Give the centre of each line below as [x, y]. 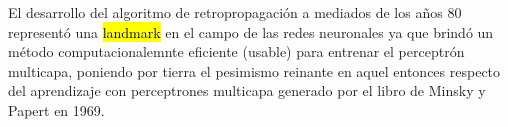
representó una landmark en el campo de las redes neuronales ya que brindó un [251, 31]
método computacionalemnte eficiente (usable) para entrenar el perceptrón [236, 51]
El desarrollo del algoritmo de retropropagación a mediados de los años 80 [235, 12]
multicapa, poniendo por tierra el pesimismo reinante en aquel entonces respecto [254, 70]
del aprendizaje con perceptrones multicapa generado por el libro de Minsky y [247, 90]
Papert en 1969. [56, 109]
